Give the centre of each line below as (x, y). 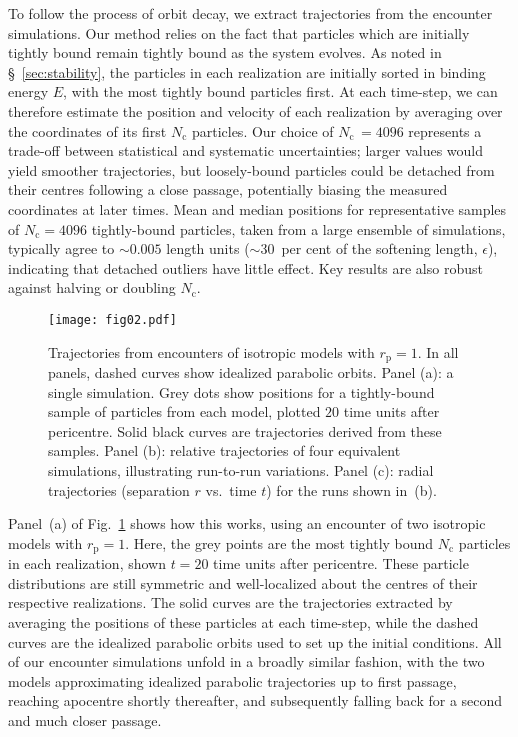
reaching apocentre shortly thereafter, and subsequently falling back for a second (255, 700)
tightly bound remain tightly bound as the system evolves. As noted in (225, 52)
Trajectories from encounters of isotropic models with (211, 351)
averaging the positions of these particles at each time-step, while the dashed (243, 622)
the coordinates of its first (87, 130)
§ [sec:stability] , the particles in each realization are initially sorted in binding (247, 71)
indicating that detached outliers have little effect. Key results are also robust (245, 267)
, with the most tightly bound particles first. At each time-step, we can (280, 91)
